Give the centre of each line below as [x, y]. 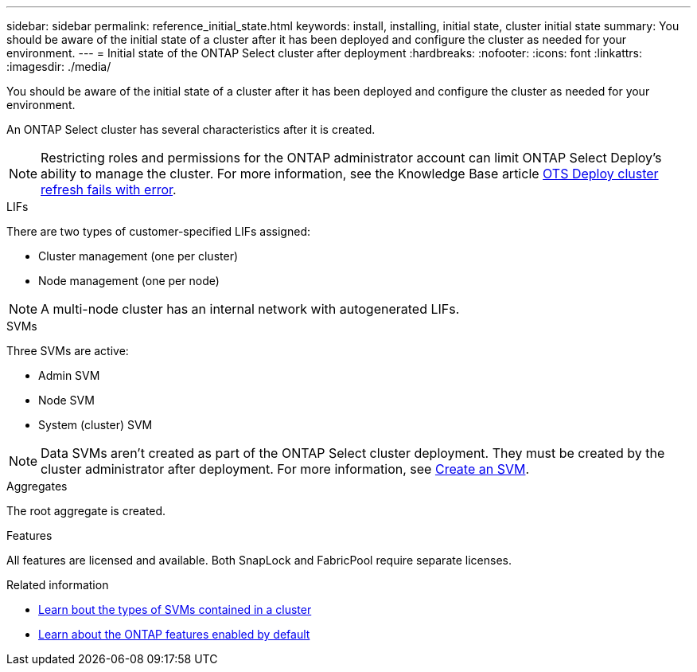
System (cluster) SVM [95, 425]
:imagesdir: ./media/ [59, 66]
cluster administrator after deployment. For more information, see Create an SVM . [285, 469]
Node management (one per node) [129, 281]
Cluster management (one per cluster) [138, 256]
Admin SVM [69, 375]
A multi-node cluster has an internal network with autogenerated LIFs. [250, 309]
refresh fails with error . [109, 189]
